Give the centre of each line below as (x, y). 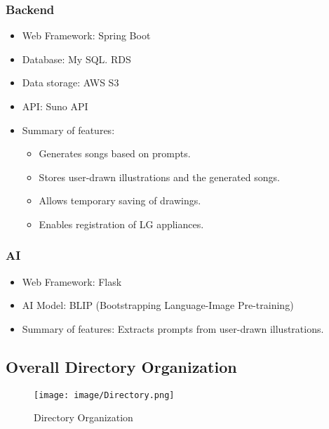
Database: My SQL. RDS (76, 59)
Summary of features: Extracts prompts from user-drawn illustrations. (173, 328)
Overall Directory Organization (121, 366)
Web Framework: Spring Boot (86, 35)
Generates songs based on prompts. (115, 153)
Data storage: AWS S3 (70, 82)
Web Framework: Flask (72, 281)
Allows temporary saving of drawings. (120, 200)
